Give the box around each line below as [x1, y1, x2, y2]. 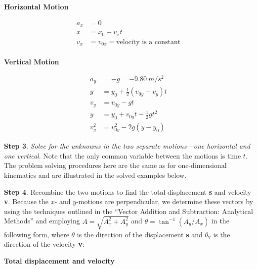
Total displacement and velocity [4, 256, 115, 266]
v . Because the [4, 196, 49, 207]
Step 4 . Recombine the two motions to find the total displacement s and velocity [4, 186, 252, 197]
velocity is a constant [116, 38, 181, 46]
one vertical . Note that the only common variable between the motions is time [4, 150, 241, 161]
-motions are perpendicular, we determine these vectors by [76, 196, 253, 207]
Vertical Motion [4, 56, 59, 67]
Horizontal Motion [4, 1, 69, 11]
